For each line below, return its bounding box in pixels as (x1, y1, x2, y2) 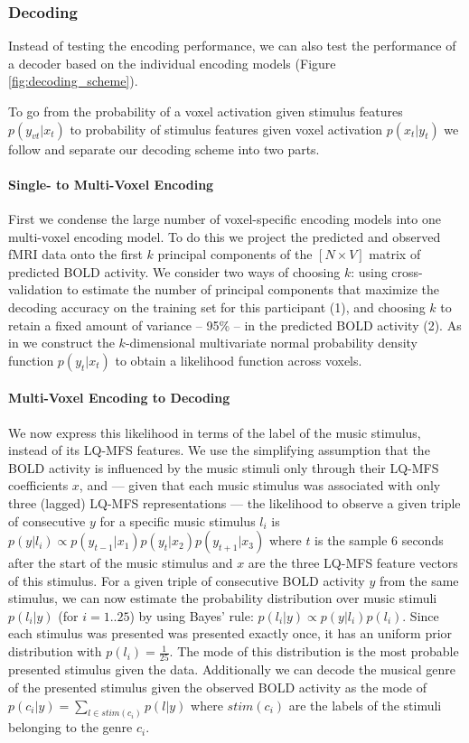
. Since (402, 606, 439, 625)
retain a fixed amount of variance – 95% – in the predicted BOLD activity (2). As (8, 315, 462, 334)
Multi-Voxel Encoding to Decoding (8, 388, 230, 407)
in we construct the (8, 333, 115, 352)
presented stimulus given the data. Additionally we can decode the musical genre (8, 660, 456, 679)
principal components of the (157, 245, 313, 264)
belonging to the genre (8, 718, 133, 737)
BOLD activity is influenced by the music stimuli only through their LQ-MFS (8, 458, 439, 477)
